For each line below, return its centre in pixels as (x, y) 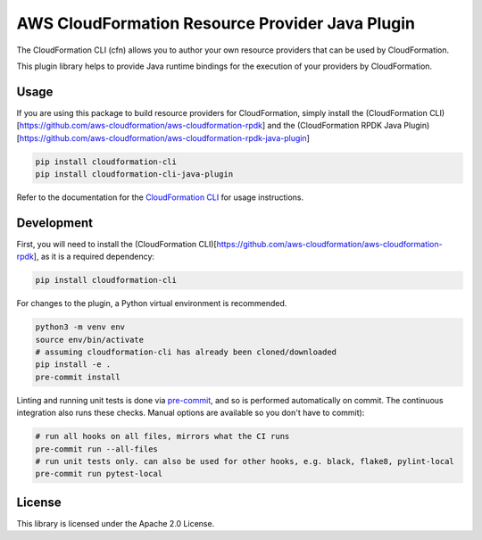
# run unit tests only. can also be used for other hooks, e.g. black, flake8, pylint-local (245, 461)
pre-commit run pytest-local (99, 474)
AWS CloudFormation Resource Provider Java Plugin (216, 23)
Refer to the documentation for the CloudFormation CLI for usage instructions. (160, 197)
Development (55, 223)
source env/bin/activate (90, 340)
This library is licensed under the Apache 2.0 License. (116, 523)
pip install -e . (73, 365)
